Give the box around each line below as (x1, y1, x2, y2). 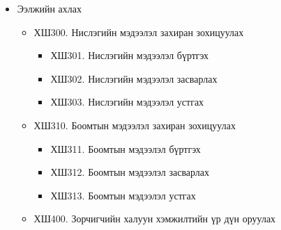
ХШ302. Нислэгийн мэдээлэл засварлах (50, 71, 218, 85)
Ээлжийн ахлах (17, 1, 82, 15)
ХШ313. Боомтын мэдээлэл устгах (50, 188, 196, 202)
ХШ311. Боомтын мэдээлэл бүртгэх (50, 141, 201, 156)
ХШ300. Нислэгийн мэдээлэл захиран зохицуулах (33, 24, 244, 39)
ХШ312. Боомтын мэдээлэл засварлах (50, 165, 210, 179)
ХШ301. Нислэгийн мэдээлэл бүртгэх (50, 48, 209, 63)
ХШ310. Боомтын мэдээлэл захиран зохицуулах (33, 117, 236, 132)
